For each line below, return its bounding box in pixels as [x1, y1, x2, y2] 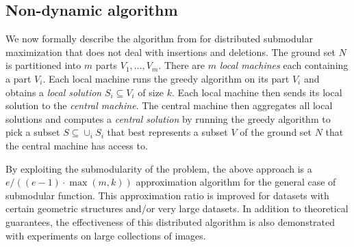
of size [138, 85, 164, 99]
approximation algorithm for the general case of [136, 175, 336, 189]
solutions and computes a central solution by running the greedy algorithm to [5, 111, 331, 126]
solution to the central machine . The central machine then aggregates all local [5, 98, 333, 113]
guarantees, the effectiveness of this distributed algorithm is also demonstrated [5, 214, 336, 229]
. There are [158, 58, 205, 72]
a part [5, 71, 31, 85]
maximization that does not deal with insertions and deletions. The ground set [5, 44, 336, 59]
